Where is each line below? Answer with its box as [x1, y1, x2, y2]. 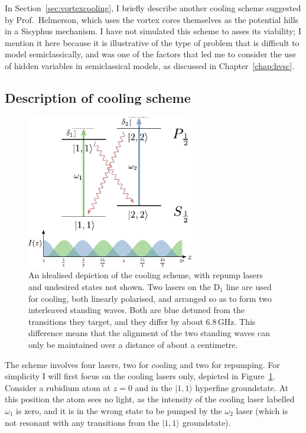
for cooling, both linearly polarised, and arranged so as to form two [28, 292, 272, 304]
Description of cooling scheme [5, 88, 191, 106]
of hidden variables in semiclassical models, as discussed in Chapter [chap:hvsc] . [5, 59, 295, 71]
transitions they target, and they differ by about [28, 315, 203, 327]
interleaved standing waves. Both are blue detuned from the [28, 304, 245, 316]
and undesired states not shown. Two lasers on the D [28, 281, 220, 292]
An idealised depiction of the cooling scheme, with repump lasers [28, 269, 263, 281]
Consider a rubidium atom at [5, 381, 111, 393]
